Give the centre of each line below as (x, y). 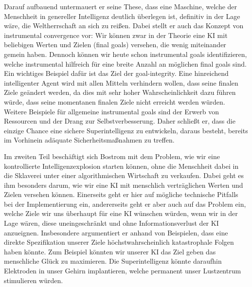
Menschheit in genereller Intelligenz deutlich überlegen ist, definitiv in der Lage (122, 16)
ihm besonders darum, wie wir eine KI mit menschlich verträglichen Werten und (124, 185)
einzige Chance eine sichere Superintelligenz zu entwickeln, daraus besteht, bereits (126, 130)
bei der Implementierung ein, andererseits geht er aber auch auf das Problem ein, (125, 204)
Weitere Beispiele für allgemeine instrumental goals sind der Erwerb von (111, 111)
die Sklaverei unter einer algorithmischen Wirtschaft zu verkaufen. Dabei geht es (124, 175)
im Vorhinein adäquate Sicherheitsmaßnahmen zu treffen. (89, 140)
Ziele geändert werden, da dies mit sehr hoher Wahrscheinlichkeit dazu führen (120, 92)
